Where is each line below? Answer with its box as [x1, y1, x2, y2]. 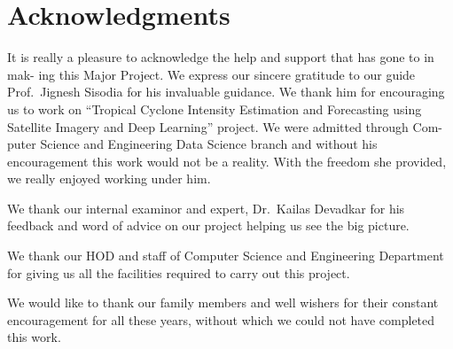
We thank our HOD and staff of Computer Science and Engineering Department [7, 246, 444, 265]
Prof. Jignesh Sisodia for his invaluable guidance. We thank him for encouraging [7, 82, 445, 101]
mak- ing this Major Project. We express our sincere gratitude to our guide [7, 65, 416, 83]
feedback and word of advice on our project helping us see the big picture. [7, 216, 410, 235]
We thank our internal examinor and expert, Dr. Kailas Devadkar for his [7, 198, 405, 217]
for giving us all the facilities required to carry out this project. [7, 263, 350, 282]
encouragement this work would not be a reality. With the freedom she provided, [7, 151, 447, 170]
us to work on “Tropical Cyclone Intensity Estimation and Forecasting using [7, 99, 422, 118]
